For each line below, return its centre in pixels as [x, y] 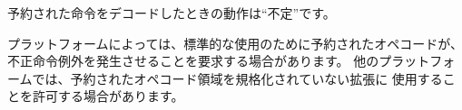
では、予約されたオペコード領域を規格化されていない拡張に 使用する [237, 78]
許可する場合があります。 [108, 96]
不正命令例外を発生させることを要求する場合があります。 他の [193, 61]
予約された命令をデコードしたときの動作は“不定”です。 [172, 13]
